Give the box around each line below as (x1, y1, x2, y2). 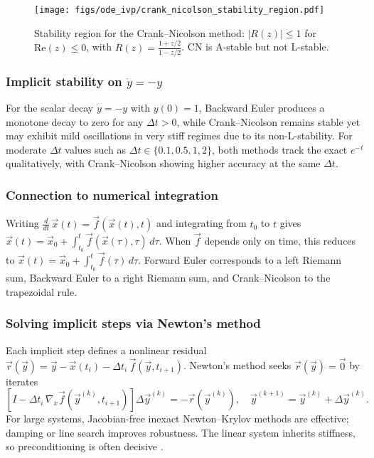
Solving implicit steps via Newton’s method (6, 314, 261, 332)
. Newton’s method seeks (183, 358, 292, 373)
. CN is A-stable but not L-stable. (181, 39, 329, 54)
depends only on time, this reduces (204, 233, 356, 247)
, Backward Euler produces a (198, 100, 325, 115)
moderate (6, 142, 47, 156)
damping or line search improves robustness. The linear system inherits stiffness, (6, 425, 356, 440)
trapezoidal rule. (6, 284, 78, 299)
